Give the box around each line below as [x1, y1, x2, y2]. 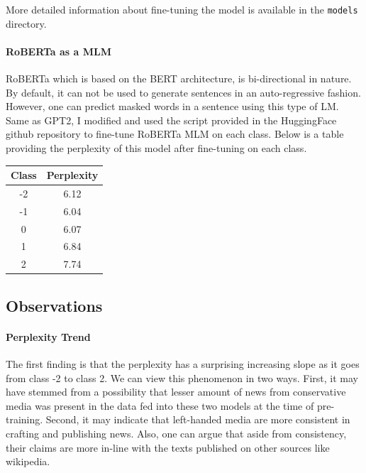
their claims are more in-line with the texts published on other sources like [6, 440, 330, 455]
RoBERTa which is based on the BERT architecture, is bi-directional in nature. [6, 71, 352, 86]
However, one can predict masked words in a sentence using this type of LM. [6, 99, 339, 114]
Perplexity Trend [6, 329, 91, 344]
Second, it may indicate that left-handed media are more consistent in [45, 412, 350, 427]
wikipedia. [6, 454, 50, 469]
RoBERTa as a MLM [6, 43, 111, 58]
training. [6, 412, 43, 427]
